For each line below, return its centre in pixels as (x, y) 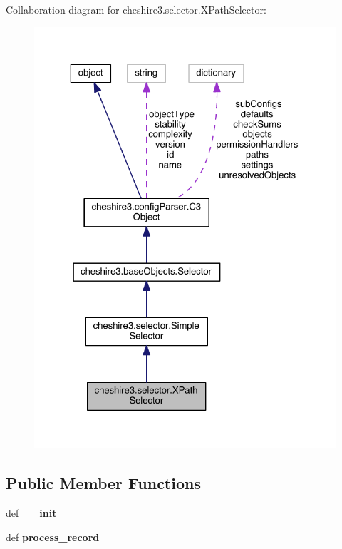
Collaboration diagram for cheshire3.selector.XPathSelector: (136, 9)
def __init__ (40, 512)
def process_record (53, 537)
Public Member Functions (103, 483)
